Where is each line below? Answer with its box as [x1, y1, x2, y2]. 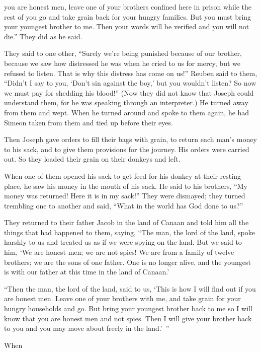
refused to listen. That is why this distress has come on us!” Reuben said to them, [4, 67, 257, 78]
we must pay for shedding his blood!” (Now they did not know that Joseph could [4, 87, 254, 98]
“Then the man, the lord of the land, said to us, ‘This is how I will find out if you [4, 283, 256, 294]
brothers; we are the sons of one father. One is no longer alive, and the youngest [4, 256, 251, 267]
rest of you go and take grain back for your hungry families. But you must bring [4, 11, 251, 22]
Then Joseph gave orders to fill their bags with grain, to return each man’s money [4, 134, 257, 145]
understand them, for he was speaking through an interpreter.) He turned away [4, 97, 248, 108]
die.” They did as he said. [4, 31, 82, 41]
